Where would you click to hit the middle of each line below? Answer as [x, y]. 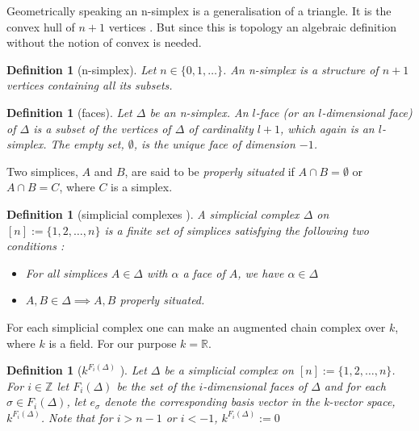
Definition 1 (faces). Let [69, 112]
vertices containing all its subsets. [90, 85]
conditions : [36, 246]
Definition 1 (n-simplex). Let [82, 69]
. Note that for [77, 417]
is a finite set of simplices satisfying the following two [237, 230]
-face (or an [285, 112]
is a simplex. [142, 187]
